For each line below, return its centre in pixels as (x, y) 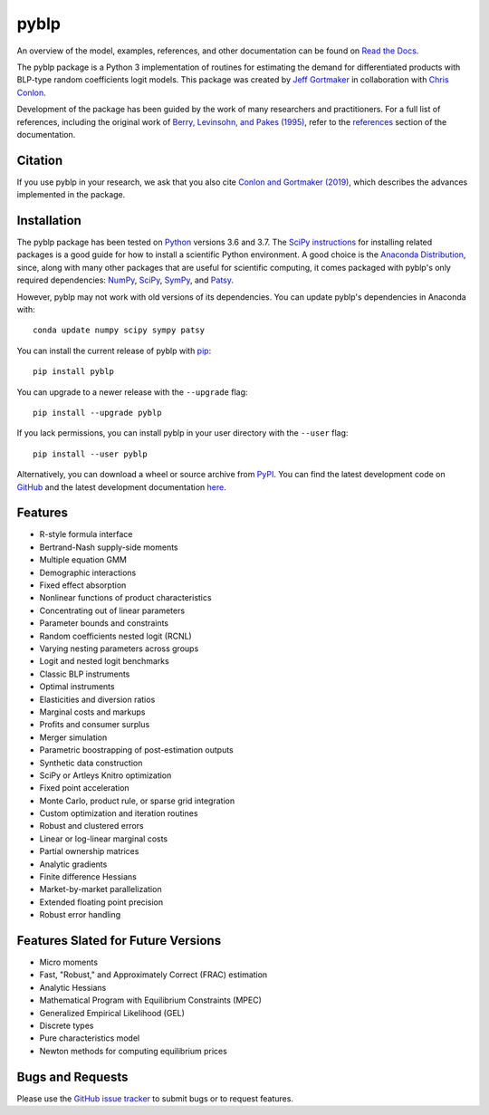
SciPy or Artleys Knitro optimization (105, 775)
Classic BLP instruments (85, 674)
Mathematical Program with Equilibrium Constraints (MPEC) (151, 1000)
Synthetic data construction (91, 763)
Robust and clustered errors (91, 826)
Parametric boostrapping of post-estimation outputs (137, 750)
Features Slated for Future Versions (119, 941)
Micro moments (69, 962)
